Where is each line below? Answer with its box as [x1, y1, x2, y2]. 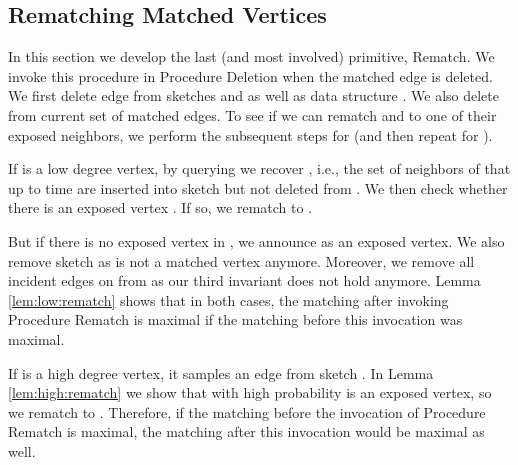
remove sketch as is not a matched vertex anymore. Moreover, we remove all [8, 250, 475, 271]
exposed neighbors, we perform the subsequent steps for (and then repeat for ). [8, 124, 493, 145]
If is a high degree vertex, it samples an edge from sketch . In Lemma [8, 362, 434, 383]
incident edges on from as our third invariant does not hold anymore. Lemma [8, 270, 481, 291]
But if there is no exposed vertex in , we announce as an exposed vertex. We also [8, 230, 505, 251]
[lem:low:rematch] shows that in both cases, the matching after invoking [8, 289, 449, 310]
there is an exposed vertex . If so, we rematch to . [8, 197, 313, 218]
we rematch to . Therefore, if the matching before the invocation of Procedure [8, 401, 486, 422]
